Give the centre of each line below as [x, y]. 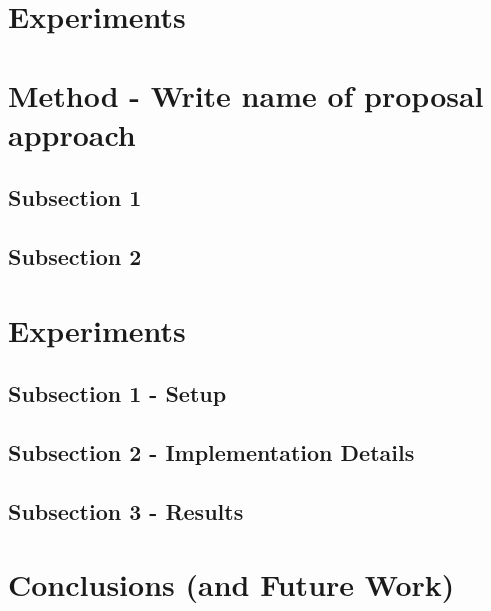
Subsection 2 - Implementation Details [211, 452]
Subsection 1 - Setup [117, 393]
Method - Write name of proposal [246, 94]
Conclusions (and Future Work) [231, 584]
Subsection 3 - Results [126, 510]
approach [72, 133]
